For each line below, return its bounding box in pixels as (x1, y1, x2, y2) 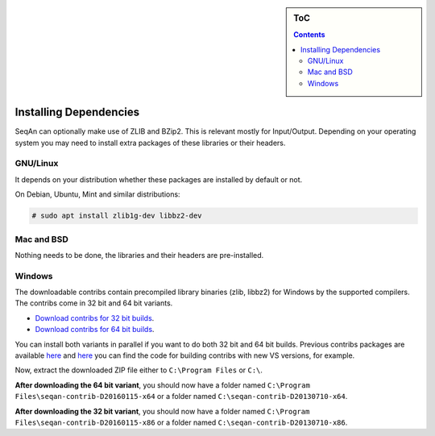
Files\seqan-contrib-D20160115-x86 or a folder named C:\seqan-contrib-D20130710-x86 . (14, 417, 348, 427)
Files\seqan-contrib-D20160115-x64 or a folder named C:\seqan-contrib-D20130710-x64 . (14, 392, 348, 401)
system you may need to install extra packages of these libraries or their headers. (14, 138, 286, 147)
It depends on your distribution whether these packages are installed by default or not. (14, 174, 303, 185)
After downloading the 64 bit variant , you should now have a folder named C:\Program (14, 380, 310, 390)
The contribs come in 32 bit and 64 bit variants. (14, 298, 173, 308)
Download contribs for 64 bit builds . (35, 325, 155, 334)
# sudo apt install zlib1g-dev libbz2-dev (31, 211, 202, 221)
